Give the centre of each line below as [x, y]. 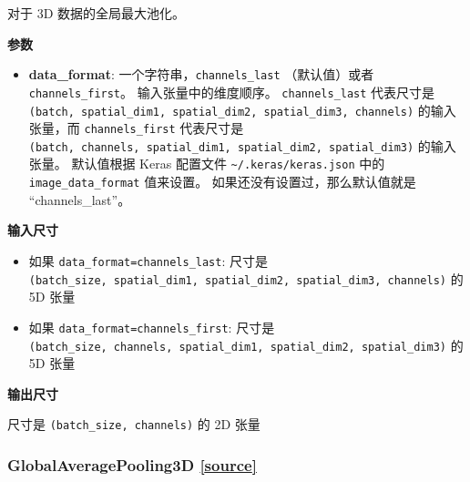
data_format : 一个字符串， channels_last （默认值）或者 [201, 74]
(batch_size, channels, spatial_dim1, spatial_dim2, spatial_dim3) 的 [246, 345]
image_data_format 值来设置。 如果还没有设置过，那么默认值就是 [222, 182]
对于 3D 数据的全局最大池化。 [97, 13]
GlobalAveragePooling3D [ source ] [132, 464]
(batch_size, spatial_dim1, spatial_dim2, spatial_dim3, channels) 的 [246, 278]
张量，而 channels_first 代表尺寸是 [136, 128]
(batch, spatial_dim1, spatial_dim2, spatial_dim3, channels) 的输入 [242, 110]
